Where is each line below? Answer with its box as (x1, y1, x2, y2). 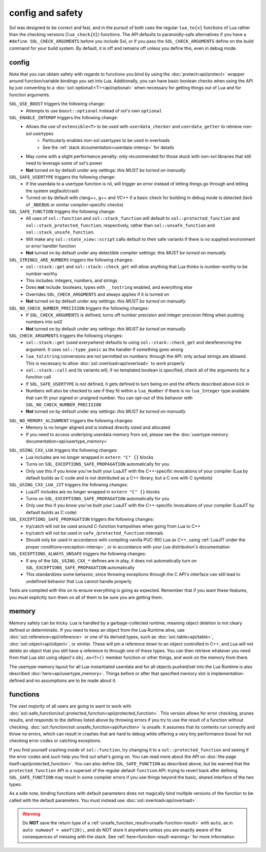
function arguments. (9, 92, 50, 98)
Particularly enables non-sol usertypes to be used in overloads (42, 137, 170, 143)
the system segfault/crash (26, 188, 79, 194)
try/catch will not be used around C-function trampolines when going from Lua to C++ (26, 523, 201, 529)
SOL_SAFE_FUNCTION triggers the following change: (9, 208, 116, 214)
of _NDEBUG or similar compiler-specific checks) (26, 202, 124, 207)
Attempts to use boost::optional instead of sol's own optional (26, 107, 162, 113)
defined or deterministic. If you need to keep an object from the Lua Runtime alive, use (9, 627, 185, 633)
